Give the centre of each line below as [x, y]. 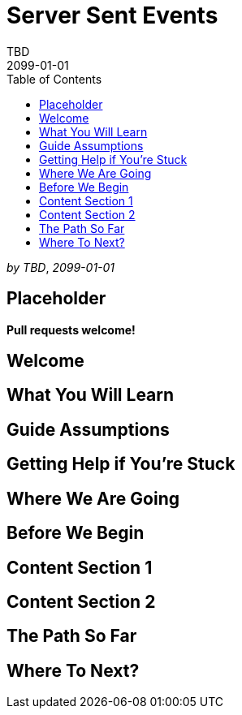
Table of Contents [54, 79]
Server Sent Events [112, 15]
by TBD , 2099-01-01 [61, 267]
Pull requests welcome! [71, 330]
